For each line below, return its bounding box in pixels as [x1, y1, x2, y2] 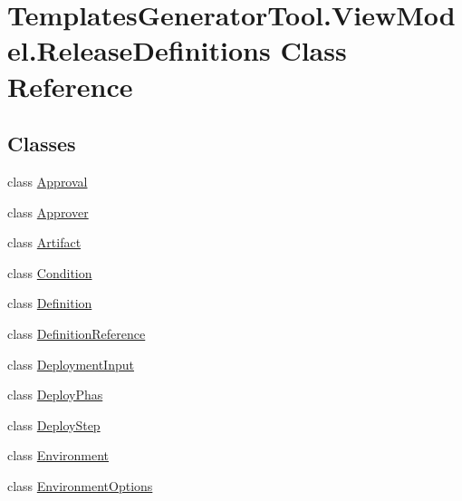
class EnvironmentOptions [7, 476, 153, 495]
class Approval [7, 171, 88, 190]
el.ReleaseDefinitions [7, 32, 271, 69]
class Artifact [7, 233, 82, 252]
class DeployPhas [7, 385, 103, 404]
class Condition [7, 263, 92, 282]
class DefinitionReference [7, 323, 146, 342]
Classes [7, 130, 76, 158]
